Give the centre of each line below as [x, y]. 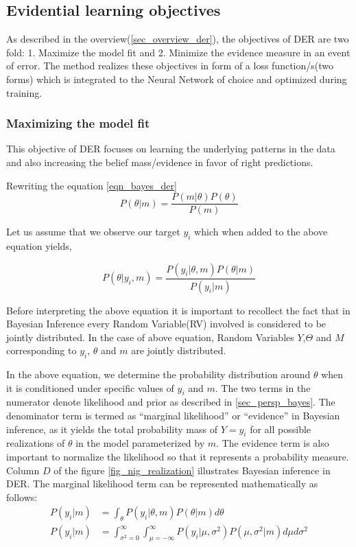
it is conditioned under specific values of [90, 387]
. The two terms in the [263, 387]
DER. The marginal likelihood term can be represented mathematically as [162, 484]
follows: [22, 497]
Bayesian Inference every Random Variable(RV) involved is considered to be [166, 324]
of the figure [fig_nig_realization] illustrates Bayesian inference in [192, 470]
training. [24, 92]
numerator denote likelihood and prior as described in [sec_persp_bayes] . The [171, 402]
